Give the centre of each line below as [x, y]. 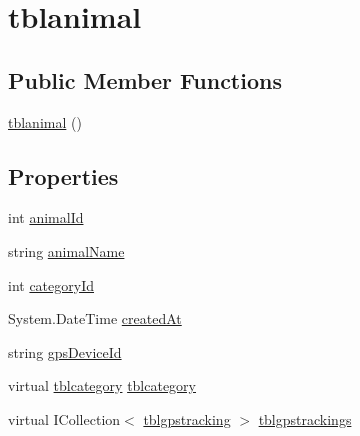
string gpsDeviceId [65, 351]
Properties [63, 175]
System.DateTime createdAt [95, 318]
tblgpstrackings [305, 418]
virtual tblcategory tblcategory [102, 385]
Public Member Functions [145, 79]
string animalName [66, 250]
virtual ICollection [64, 418]
